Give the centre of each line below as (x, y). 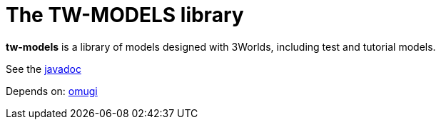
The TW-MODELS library (125, 15)
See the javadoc (44, 69)
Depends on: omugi (52, 91)
